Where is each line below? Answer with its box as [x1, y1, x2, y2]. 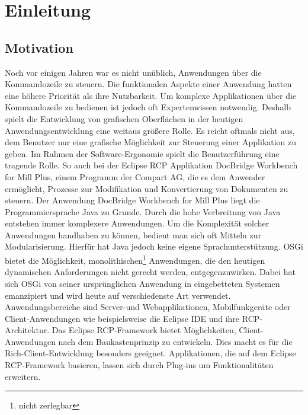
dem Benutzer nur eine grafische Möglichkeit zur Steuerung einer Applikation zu [5, 136, 297, 148]
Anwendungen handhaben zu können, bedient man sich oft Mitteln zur [5, 228, 262, 241]
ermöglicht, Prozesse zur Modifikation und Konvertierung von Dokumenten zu [5, 182, 288, 194]
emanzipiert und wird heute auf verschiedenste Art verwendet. [5, 289, 231, 301]
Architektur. [5, 324, 50, 336]
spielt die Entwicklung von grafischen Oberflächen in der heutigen [5, 112, 243, 124]
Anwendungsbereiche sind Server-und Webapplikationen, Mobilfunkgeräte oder [5, 301, 291, 313]
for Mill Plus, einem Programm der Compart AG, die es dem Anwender [5, 170, 265, 183]
